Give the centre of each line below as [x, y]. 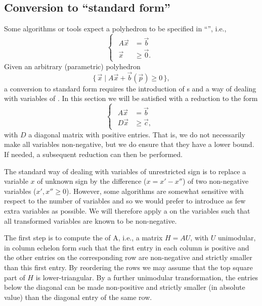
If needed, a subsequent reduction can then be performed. [94, 154]
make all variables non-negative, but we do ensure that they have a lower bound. [129, 144]
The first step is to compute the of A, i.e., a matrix [83, 238]
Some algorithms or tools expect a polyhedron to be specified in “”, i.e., [115, 29]
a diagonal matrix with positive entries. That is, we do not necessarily [137, 134]
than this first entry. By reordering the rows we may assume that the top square [128, 267]
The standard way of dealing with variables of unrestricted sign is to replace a [125, 171]
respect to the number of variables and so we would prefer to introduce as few [125, 201]
